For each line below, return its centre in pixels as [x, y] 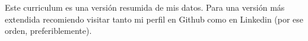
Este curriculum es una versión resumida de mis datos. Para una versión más [145, 7]
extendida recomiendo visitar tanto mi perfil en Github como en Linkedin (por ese [154, 19]
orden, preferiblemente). [48, 31]
